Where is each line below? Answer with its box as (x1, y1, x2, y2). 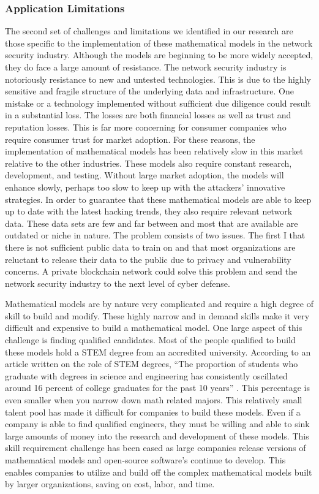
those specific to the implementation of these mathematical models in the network (5, 36, 313, 49)
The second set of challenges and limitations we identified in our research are (5, 25, 293, 37)
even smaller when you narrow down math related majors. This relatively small (5, 393, 302, 406)
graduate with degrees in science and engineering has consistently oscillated (5, 369, 288, 382)
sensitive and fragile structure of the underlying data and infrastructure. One (5, 85, 294, 97)
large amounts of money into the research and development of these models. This (5, 429, 309, 442)
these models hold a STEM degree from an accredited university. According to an (5, 345, 311, 358)
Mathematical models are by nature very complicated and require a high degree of (5, 297, 313, 310)
